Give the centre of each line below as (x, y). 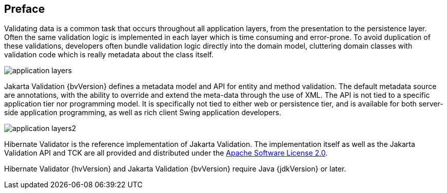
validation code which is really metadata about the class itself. (109, 55)
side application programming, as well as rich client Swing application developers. (143, 113)
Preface (25, 9)
